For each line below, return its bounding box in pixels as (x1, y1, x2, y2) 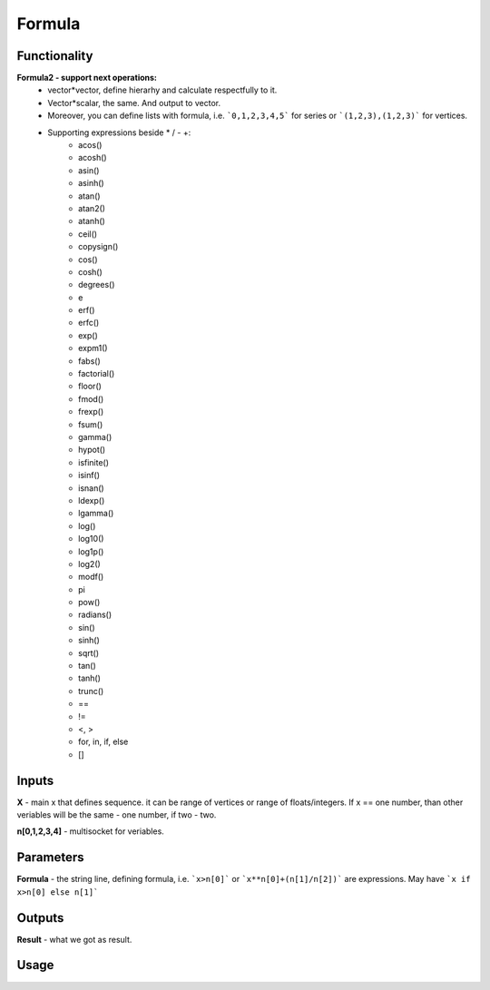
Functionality (16, 48, 93, 64)
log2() (78, 558, 102, 569)
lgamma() (78, 508, 114, 519)
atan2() (78, 202, 106, 213)
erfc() (78, 318, 100, 328)
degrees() (78, 279, 115, 290)
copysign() (78, 241, 119, 252)
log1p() (78, 545, 104, 557)
